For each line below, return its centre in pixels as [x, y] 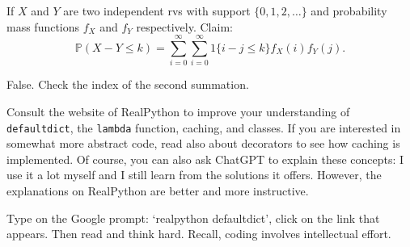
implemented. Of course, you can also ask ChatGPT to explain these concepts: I [205, 159]
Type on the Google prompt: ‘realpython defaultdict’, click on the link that [193, 218]
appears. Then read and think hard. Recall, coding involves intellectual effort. [199, 234]
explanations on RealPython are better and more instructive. [158, 190]
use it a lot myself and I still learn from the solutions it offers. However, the [194, 175]
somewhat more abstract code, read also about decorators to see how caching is [203, 143]
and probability [349, 10]
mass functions [43, 26]
